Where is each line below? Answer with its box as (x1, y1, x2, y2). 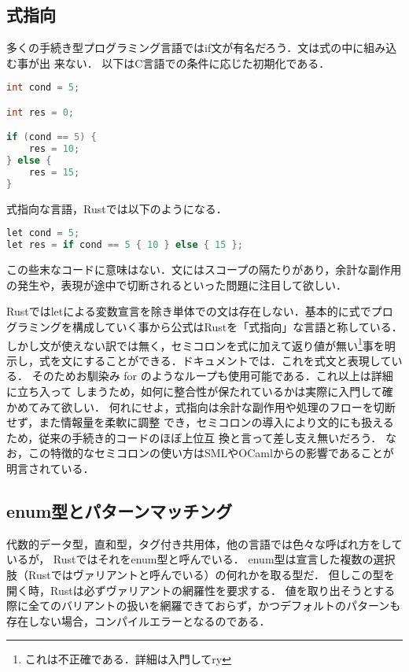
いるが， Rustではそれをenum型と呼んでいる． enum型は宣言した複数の (6, 551, 374, 567)
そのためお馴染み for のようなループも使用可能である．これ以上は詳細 (31, 367, 393, 384)
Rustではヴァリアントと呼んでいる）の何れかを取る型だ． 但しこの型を (28, 566, 395, 582)
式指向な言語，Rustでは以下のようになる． (6, 200, 227, 216)
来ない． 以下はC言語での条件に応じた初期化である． (53, 54, 330, 71)
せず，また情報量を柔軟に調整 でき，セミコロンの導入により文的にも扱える (6, 414, 394, 430)
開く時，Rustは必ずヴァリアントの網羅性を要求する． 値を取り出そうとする (6, 582, 396, 598)
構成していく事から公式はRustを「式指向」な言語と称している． (72, 318, 403, 334)
